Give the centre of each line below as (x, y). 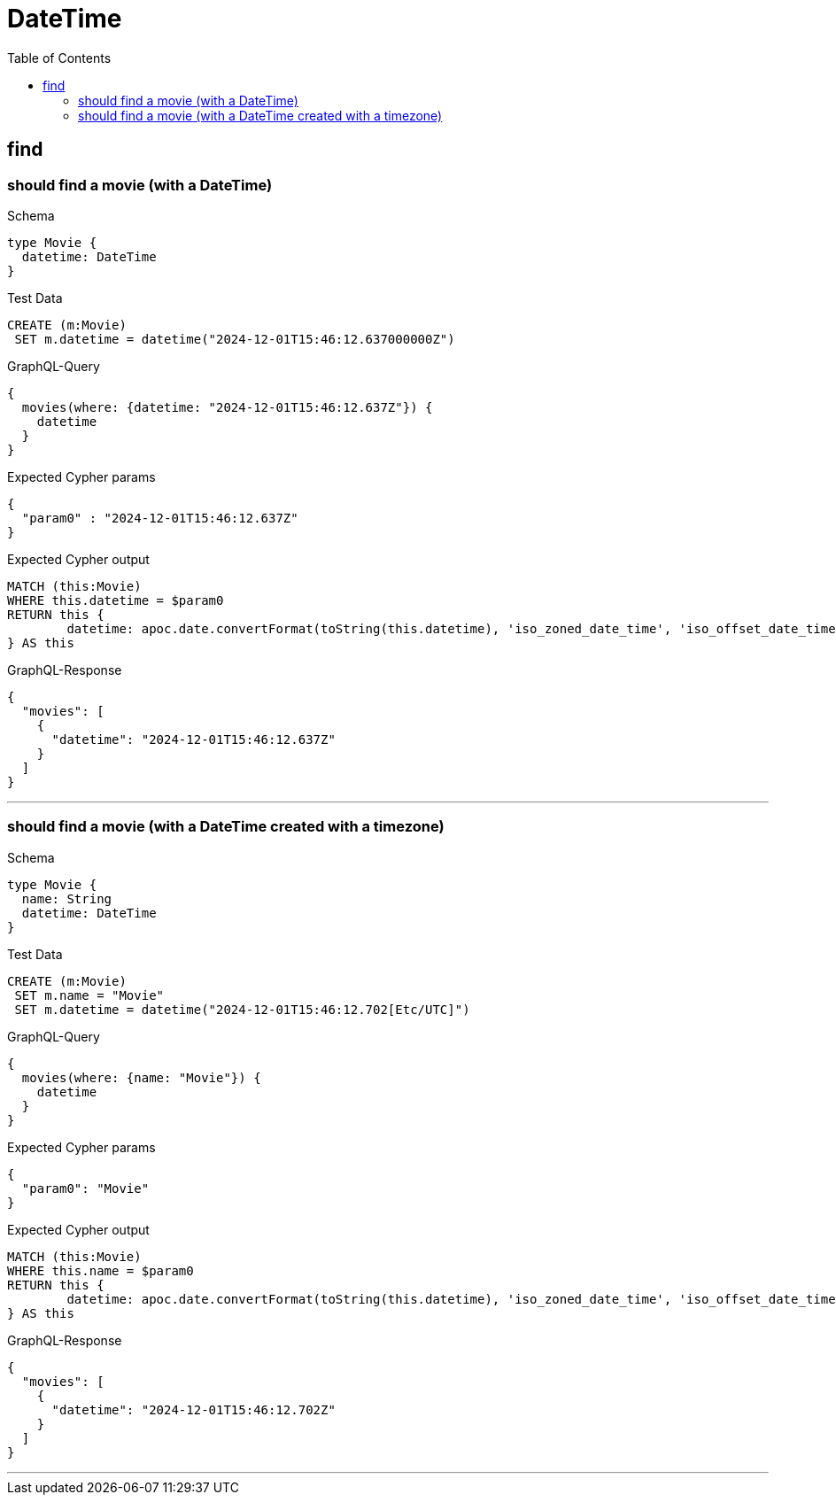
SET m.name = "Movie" (89, 995)
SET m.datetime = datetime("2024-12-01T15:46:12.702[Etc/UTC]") (242, 1009)
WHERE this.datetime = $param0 (116, 600)
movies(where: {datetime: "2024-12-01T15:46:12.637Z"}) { (227, 407)
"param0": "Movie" (85, 1188)
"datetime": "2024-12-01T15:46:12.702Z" (194, 1409)
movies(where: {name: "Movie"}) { (141, 1077)
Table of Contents (59, 58)
